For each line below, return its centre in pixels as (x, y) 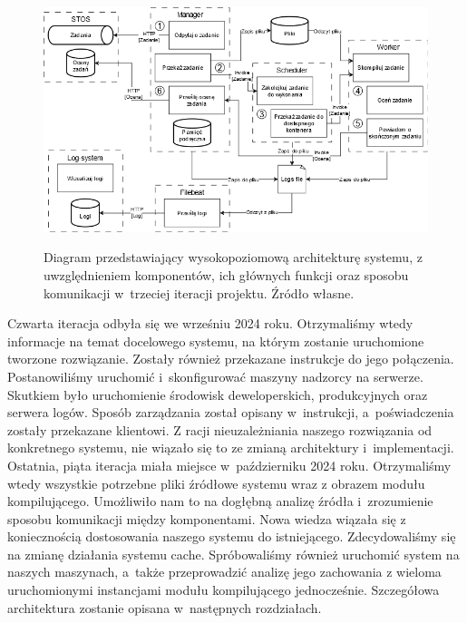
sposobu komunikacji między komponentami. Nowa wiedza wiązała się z (207, 518)
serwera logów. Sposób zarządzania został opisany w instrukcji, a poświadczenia (231, 412)
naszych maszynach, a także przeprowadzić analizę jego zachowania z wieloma (224, 572)
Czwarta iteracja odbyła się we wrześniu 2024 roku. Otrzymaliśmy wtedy (210, 323)
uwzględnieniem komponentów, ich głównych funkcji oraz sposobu (226, 274)
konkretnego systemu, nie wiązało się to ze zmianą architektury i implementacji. (231, 448)
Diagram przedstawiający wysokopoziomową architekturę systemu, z (233, 257)
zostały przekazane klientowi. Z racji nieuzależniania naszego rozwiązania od (220, 429)
